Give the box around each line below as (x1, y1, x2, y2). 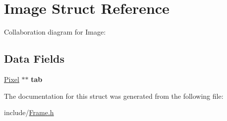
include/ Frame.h (4, 107, 54, 118)
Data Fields (4, 51, 65, 66)
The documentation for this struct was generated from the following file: (4, 90, 224, 101)
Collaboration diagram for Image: (4, 27, 106, 37)
